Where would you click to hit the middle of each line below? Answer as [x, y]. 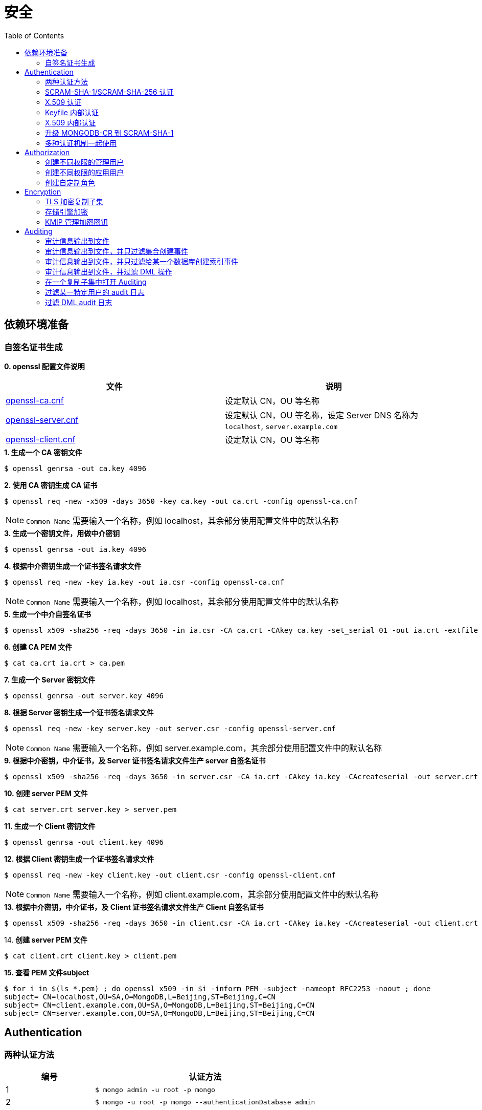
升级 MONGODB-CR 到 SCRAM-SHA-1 [109, 133]
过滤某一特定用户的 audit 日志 [95, 292]
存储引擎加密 [66, 211]
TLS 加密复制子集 [74, 201]
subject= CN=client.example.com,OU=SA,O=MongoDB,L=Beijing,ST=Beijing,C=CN [159, 1005]
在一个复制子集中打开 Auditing [96, 282]
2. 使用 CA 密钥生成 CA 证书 [51, 485]
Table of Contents [34, 35]
